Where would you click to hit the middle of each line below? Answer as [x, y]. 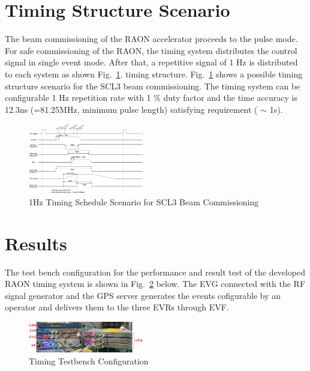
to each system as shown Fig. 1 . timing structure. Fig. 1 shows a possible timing [154, 74]
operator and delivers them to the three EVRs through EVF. [117, 307]
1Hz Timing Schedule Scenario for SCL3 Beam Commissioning [144, 201]
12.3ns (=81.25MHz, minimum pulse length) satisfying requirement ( [131, 109]
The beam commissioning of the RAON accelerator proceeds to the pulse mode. [151, 39]
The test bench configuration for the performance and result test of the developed [155, 272]
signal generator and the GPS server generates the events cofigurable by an [143, 295]
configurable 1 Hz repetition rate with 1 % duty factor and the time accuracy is [151, 98]
